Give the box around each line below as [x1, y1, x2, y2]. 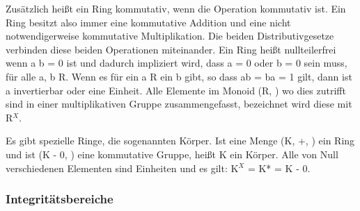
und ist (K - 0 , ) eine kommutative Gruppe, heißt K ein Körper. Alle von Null [6, 146, 338, 161]
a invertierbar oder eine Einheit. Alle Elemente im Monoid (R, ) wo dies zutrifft [6, 83, 346, 97]
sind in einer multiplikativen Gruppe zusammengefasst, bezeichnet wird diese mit [6, 96, 352, 111]
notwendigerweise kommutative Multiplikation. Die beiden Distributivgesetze [6, 28, 334, 43]
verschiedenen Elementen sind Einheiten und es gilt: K [6, 160, 239, 175]
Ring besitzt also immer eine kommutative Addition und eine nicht [6, 15, 291, 29]
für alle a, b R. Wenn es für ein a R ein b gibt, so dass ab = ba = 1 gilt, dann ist [6, 69, 352, 83]
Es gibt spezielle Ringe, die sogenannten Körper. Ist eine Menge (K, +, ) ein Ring [6, 133, 355, 148]
